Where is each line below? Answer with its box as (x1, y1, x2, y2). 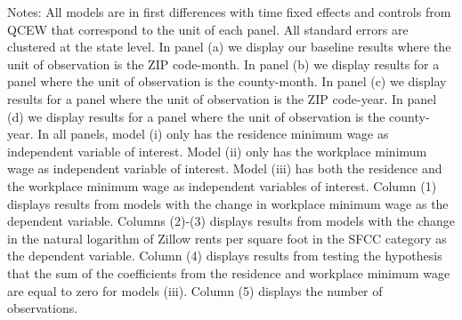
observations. (7, 299, 78, 317)
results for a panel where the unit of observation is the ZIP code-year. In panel (7, 89, 437, 108)
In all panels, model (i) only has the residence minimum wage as (37, 124, 389, 143)
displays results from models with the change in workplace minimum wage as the (7, 194, 449, 212)
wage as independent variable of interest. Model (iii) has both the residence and (7, 159, 442, 178)
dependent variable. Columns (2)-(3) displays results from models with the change (7, 212, 456, 230)
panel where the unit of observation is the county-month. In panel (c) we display (7, 72, 447, 91)
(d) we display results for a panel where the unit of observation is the (7, 107, 385, 125)
